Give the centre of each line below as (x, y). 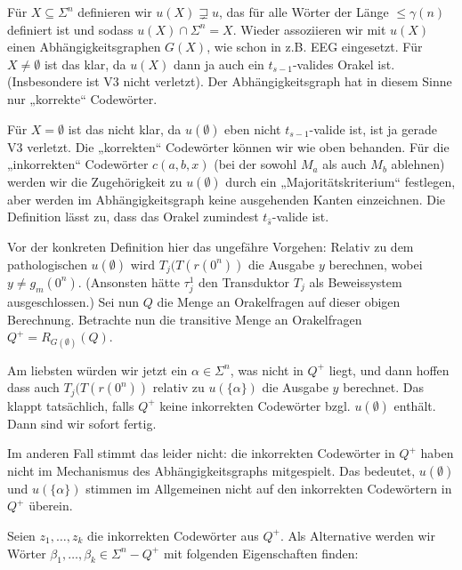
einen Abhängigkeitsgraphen (84, 47)
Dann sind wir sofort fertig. (82, 423)
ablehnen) (418, 164)
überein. (51, 506)
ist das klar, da (85, 64)
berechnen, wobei (376, 264)
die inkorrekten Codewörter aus (173, 535)
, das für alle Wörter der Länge (304, 12)
